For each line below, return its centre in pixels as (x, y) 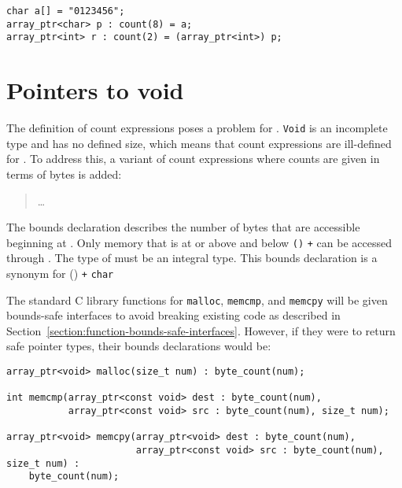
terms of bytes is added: (64, 174)
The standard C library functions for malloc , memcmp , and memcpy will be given (197, 299)
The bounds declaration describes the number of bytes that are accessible (183, 227)
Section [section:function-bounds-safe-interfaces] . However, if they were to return (201, 330)
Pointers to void (95, 90)
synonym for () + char (60, 273)
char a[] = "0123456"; (66, 11)
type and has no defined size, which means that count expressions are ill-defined (199, 143)
